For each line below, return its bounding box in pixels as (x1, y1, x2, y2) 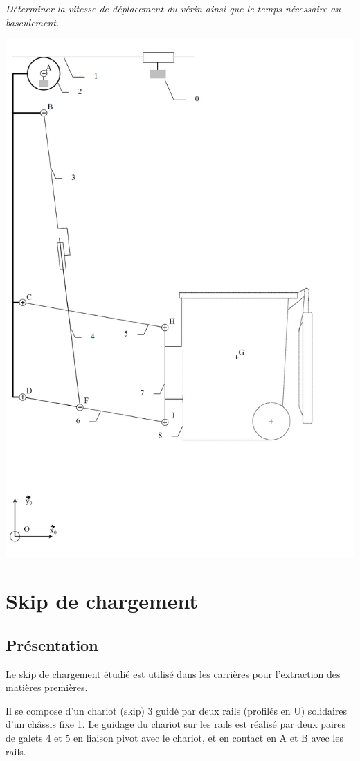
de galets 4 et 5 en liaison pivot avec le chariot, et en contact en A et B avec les (6, 731, 343, 745)
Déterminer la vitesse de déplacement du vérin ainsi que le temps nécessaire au (6, 1, 341, 16)
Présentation (6, 634, 98, 655)
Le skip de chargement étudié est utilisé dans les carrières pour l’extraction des (6, 666, 341, 681)
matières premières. (6, 680, 88, 695)
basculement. (6, 15, 60, 29)
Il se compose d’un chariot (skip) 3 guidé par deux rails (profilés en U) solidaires (6, 703, 348, 717)
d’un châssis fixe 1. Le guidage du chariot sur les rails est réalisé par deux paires (6, 717, 346, 731)
